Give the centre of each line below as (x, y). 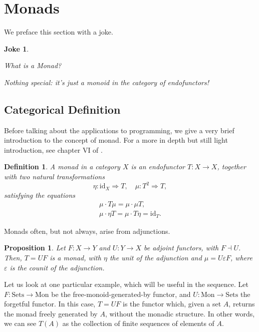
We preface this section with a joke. (59, 32)
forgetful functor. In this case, (50, 304)
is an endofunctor (158, 167)
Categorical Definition (62, 109)
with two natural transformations (54, 177)
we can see (20, 323)
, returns (242, 304)
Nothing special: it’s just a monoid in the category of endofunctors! (107, 82)
